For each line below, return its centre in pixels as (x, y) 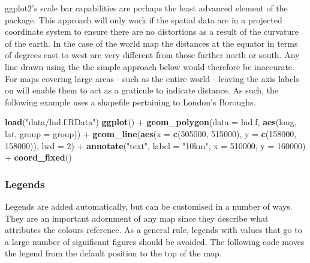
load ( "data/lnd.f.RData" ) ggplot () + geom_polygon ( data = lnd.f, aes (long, (151, 122)
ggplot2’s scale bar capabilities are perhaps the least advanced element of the (146, 8)
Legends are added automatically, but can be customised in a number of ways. (149, 206)
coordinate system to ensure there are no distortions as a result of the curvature (152, 31)
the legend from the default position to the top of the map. (113, 253)
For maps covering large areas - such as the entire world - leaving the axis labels (152, 78)
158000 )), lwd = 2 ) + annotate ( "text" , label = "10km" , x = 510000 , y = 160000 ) (155, 145)
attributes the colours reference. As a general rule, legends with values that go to (154, 230)
